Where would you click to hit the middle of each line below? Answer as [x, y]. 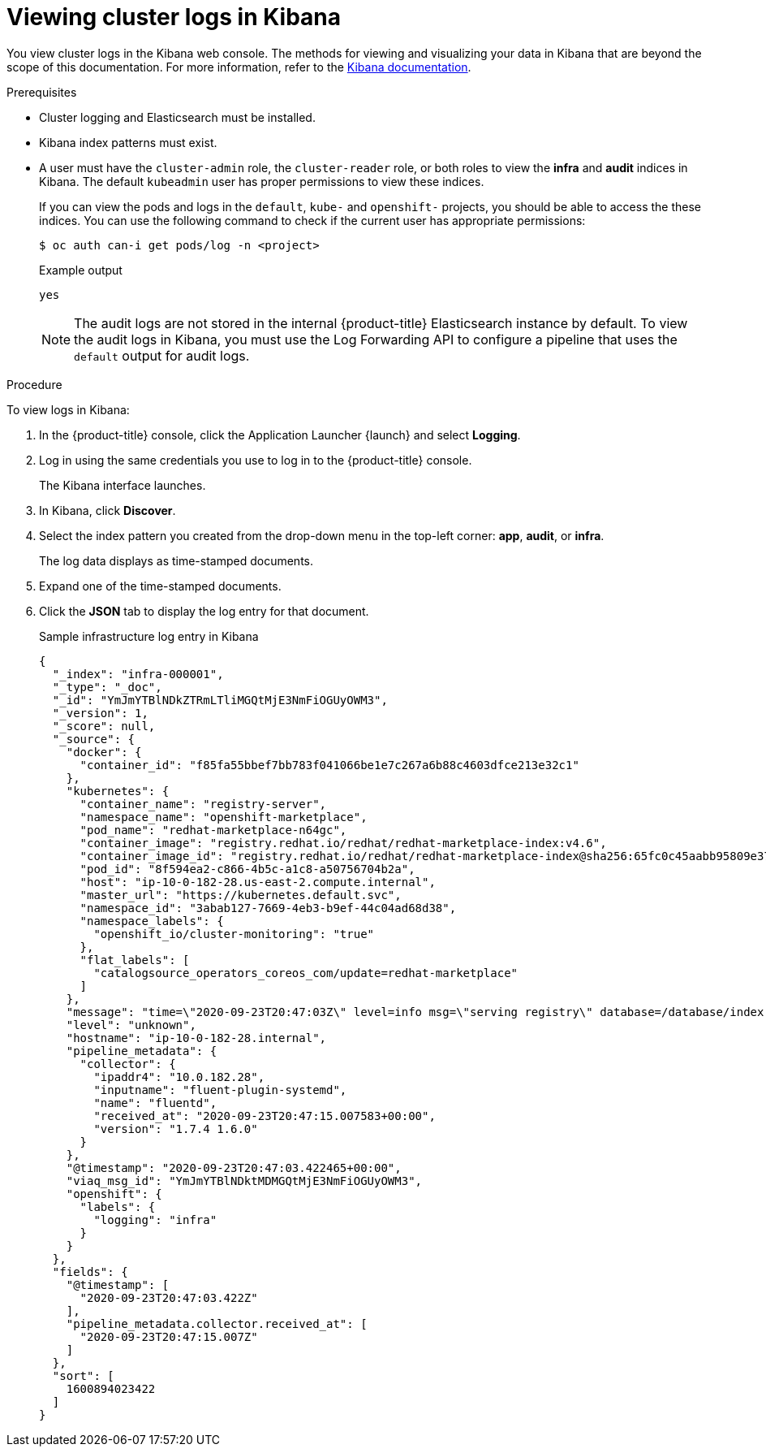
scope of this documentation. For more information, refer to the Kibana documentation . [239, 67]
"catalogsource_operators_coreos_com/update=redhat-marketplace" [306, 973]
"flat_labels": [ [135, 960]
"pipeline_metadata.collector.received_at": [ [217, 1323]
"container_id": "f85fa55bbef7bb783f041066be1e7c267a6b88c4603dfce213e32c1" [329, 765]
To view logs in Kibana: [68, 409]
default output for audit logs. [162, 355]
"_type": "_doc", [107, 687]
